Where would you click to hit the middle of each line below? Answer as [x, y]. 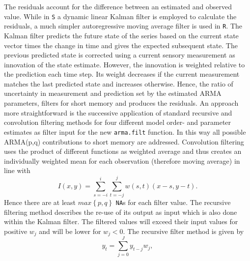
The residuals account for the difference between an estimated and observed [118, 6]
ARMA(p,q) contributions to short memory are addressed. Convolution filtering [124, 141]
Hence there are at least [40, 202]
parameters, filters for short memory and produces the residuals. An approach [121, 103]
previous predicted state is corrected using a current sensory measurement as [120, 55]
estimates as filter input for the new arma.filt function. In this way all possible [125, 131]
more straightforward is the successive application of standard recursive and [118, 112]
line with [17, 170]
